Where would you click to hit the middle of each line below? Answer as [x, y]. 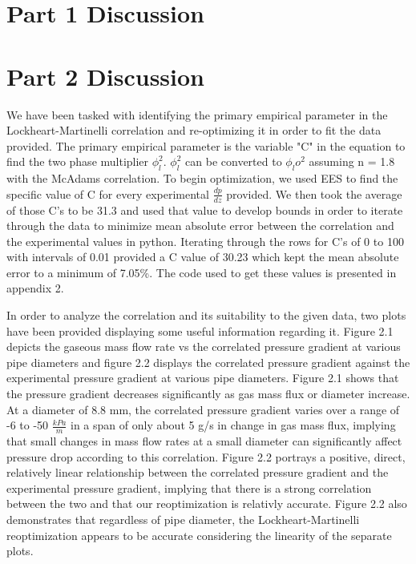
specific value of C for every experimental [108, 193]
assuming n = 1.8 [352, 161]
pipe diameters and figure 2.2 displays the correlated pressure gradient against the [208, 362]
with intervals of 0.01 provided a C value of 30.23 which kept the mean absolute [203, 257]
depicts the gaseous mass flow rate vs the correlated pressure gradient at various [204, 346]
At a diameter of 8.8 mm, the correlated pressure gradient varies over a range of [203, 409]
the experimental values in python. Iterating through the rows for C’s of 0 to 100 [205, 241]
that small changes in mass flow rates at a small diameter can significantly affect [204, 441]
